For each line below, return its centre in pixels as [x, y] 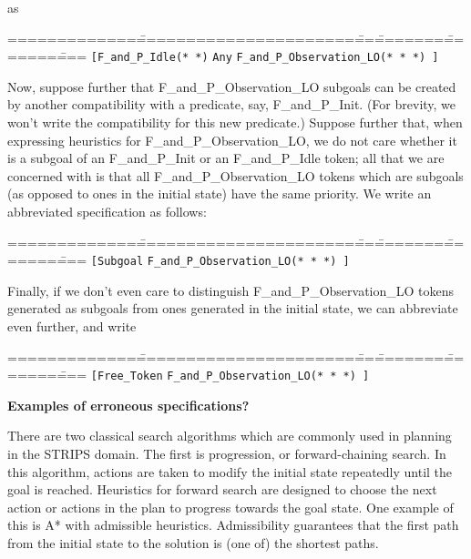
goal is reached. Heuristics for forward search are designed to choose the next [222, 489]
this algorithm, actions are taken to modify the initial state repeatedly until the [230, 471]
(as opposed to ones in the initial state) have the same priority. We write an [220, 193]
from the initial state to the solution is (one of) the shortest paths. [193, 543]
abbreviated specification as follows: [107, 211]
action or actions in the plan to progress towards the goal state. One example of [230, 507]
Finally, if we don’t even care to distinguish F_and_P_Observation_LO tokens [231, 290]
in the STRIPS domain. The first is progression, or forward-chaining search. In [227, 454]
